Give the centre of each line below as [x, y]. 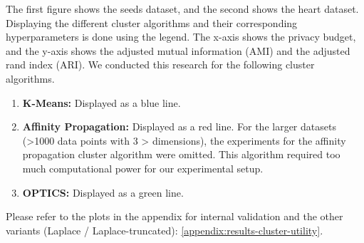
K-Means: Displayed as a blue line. [102, 102]
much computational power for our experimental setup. [143, 168]
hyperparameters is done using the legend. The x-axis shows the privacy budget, [181, 37]
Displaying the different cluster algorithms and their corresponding [152, 22]
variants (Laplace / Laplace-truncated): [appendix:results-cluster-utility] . [165, 230]
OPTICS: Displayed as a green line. [103, 192]
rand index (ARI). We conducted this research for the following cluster [160, 64]
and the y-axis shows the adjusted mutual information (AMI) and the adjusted [178, 50]
